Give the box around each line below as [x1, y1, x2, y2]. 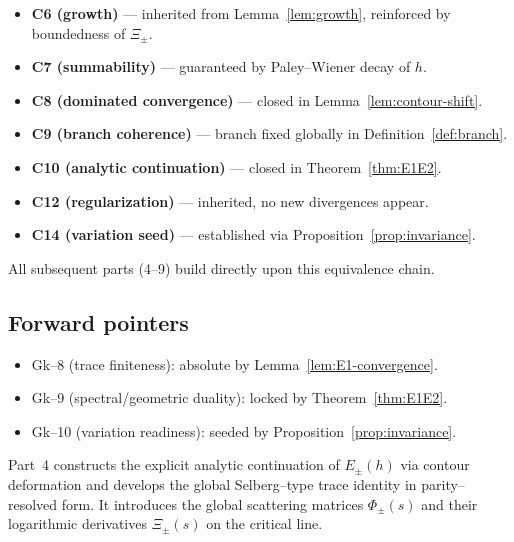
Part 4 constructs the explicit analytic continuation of [8, 454, 340, 475]
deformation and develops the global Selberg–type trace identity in [8, 473, 417, 494]
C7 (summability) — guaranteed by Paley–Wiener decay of [31, 56, 411, 77]
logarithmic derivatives [8, 513, 147, 534]
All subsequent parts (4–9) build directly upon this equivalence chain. [8, 257, 435, 278]
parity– [421, 473, 465, 494]
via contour [400, 454, 470, 475]
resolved [8, 493, 58, 514]
